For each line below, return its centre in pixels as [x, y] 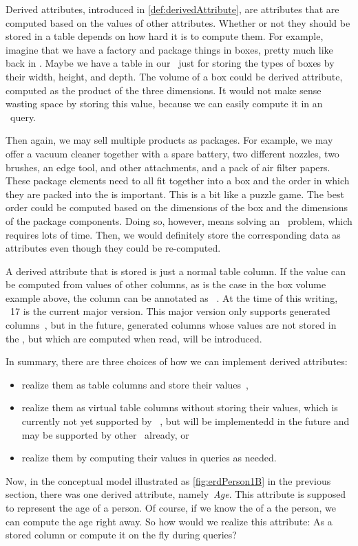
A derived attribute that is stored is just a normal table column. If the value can [176, 271]
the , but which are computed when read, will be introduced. [134, 338]
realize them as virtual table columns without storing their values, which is [180, 407]
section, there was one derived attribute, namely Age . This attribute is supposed [176, 494]
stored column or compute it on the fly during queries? [121, 535]
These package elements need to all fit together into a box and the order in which [178, 181]
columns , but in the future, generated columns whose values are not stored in [171, 325]
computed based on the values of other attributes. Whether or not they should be [178, 22]
